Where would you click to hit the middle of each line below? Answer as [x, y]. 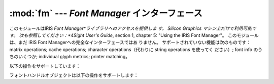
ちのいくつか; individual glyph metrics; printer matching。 [70, 57]
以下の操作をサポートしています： [45, 66]
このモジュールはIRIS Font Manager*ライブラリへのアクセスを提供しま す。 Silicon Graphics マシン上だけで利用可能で [133, 28]
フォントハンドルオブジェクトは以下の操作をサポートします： [74, 75]
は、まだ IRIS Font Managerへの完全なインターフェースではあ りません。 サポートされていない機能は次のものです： [130, 43]
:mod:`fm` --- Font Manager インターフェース [106, 13]
